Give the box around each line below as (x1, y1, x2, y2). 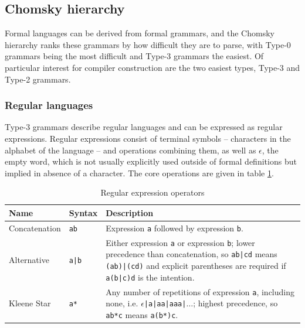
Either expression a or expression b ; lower (106, 236, 255, 248)
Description (106, 206, 154, 218)
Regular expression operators (100, 186, 205, 199)
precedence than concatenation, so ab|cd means (106, 248, 277, 260)
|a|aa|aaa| (144, 300, 187, 309)
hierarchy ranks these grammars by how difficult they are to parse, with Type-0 (5, 38, 291, 50)
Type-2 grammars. (5, 73, 71, 85)
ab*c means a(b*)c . (106, 308, 178, 320)
